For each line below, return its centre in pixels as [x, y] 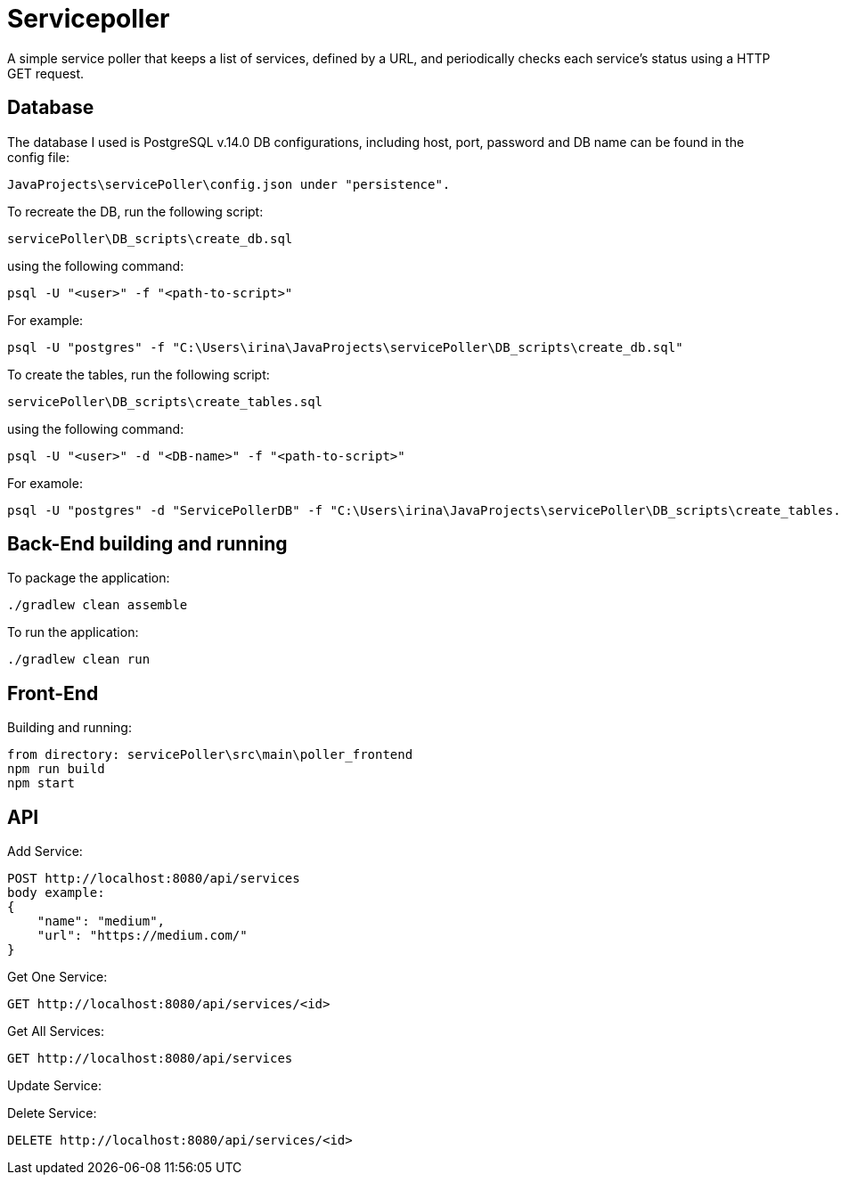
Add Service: [45, 852]
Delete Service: [52, 1113]
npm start [41, 783]
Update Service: [55, 1086]
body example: [56, 893]
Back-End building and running [147, 544]
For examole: [45, 483]
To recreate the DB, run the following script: [135, 211]
